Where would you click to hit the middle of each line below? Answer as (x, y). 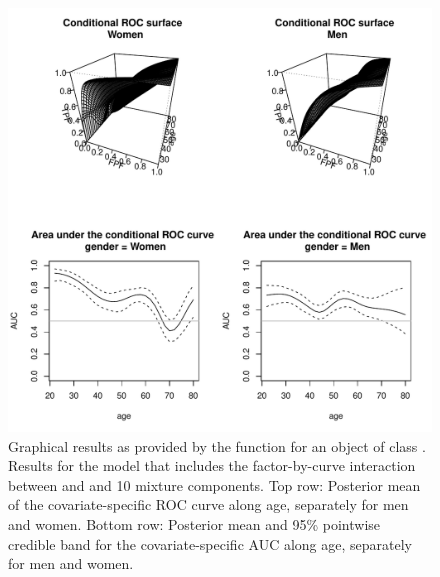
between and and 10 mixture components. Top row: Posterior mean (214, 484)
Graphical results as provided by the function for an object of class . (217, 445)
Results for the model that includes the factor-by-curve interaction (212, 465)
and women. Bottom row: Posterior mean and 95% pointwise (194, 523)
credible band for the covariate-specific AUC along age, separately (210, 543)
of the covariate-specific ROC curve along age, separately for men (208, 504)
